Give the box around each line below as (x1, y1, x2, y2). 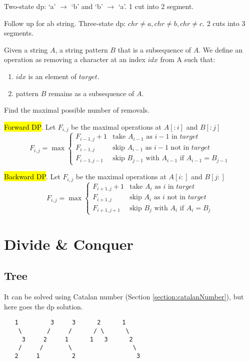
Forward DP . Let (4, 121, 56, 132)
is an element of (28, 71, 77, 81)
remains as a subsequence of (48, 88, 134, 98)
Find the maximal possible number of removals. (4, 105, 150, 115)
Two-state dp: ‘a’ (4, 1, 56, 11)
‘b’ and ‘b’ (71, 1, 103, 11)
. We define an (198, 44, 243, 55)
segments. (4, 28, 33, 38)
